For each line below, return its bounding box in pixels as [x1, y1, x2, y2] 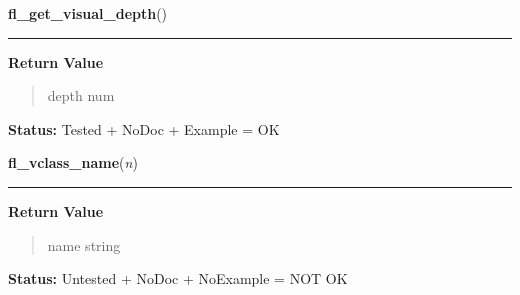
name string [47, 234, 121, 255]
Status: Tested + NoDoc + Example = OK [8, 118, 280, 139]
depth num [47, 85, 115, 106]
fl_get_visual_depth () [8, 3, 168, 23]
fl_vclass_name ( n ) [8, 152, 138, 173]
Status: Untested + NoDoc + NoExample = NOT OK [8, 268, 348, 289]
